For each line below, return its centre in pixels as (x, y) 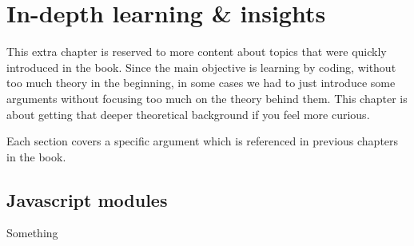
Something (32, 233)
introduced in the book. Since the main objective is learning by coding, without (201, 67)
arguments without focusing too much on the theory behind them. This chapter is (207, 98)
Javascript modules (87, 199)
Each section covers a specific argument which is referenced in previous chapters (203, 141)
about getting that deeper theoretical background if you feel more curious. (188, 114)
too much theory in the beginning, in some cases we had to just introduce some (201, 83)
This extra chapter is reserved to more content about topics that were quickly (197, 52)
